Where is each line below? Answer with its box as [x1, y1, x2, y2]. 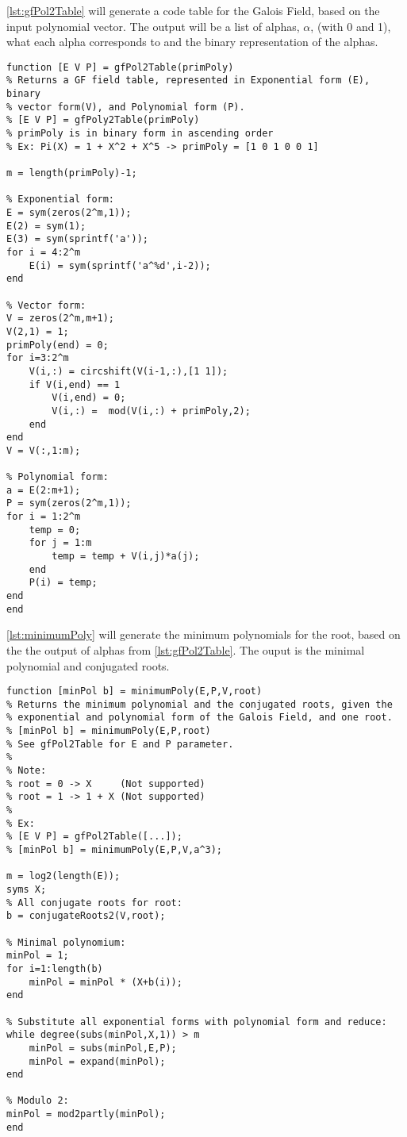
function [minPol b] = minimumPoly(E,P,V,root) [6, 686, 263, 697]
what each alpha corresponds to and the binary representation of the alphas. [6, 33, 378, 50]
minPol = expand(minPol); [29, 1055, 166, 1067]
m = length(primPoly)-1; [6, 167, 137, 179]
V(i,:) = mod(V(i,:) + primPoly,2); [52, 405, 251, 417]
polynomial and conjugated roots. [6, 657, 170, 674]
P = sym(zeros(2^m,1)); [6, 497, 132, 509]
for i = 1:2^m [6, 511, 81, 523]
